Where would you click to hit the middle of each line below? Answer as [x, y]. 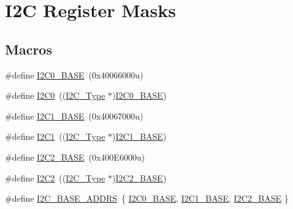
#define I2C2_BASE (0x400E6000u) [75, 157]
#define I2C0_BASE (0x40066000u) [74, 74]
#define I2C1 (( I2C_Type [55, 136]
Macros [29, 49]
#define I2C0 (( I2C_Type [55, 95]
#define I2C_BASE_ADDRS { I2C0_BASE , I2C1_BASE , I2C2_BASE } [147, 198]
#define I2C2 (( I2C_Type [55, 177]
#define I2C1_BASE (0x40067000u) [74, 116]
